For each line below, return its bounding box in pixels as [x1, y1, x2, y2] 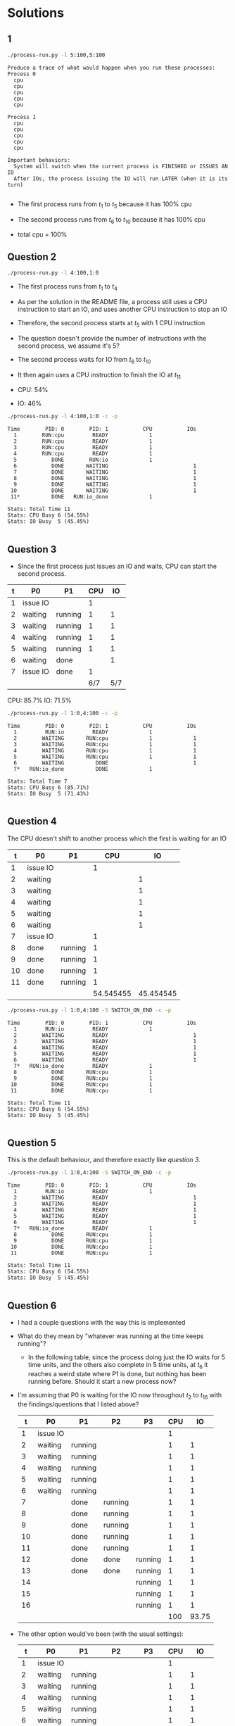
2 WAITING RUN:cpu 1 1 [13, 734, 197, 742]
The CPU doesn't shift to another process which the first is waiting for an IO [7, 834, 227, 843]
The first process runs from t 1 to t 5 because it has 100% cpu [17, 199, 192, 210]
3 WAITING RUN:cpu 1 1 [13, 741, 197, 748]
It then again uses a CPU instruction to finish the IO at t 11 [17, 370, 182, 381]
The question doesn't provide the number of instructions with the [17, 334, 207, 342]
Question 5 [7, 1137, 57, 1149]
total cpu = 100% [17, 230, 68, 239]
